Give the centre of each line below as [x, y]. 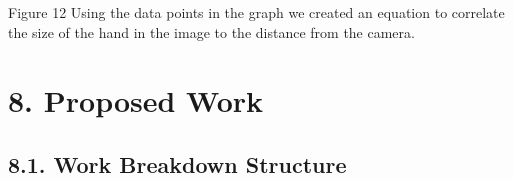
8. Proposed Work [136, 100]
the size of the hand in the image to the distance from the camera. [211, 31]
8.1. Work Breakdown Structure [177, 163]
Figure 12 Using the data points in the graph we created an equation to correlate [256, 12]
